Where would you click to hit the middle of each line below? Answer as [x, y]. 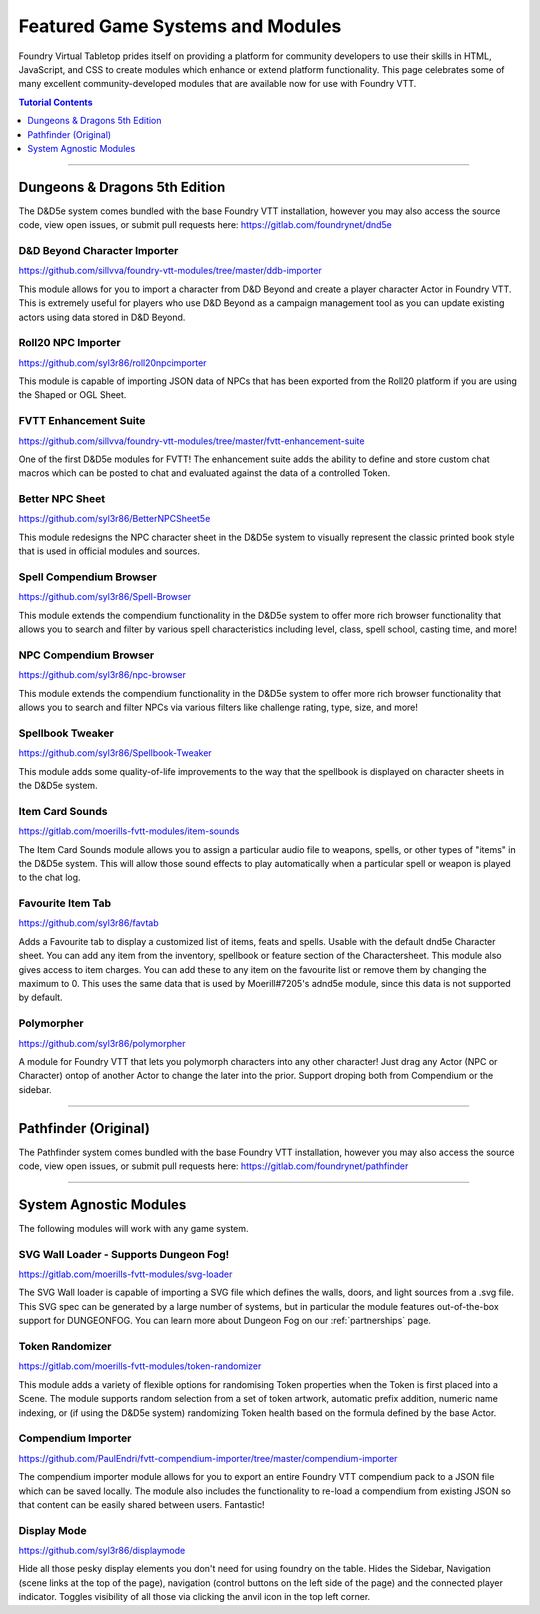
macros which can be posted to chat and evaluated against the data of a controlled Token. [204, 473]
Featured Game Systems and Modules [180, 26]
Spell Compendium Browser [87, 577]
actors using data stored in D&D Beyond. [102, 317]
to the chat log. [49, 877]
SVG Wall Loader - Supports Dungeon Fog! [124, 1254]
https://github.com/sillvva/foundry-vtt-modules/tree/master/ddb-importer [170, 271]
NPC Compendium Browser [86, 655]
